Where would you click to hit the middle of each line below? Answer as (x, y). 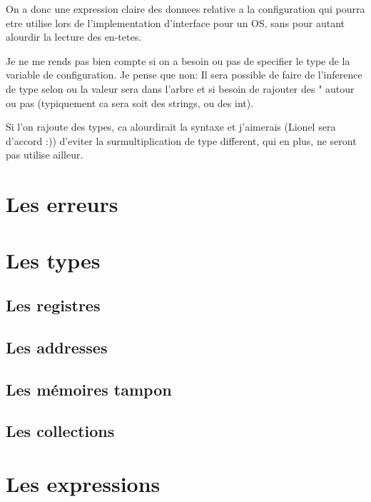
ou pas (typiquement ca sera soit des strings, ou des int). (130, 102)
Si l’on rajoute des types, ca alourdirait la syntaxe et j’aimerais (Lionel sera (171, 127)
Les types (53, 260)
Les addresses (57, 347)
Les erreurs (62, 204)
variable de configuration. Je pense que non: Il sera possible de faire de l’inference (184, 75)
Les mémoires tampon (89, 389)
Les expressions (83, 483)
